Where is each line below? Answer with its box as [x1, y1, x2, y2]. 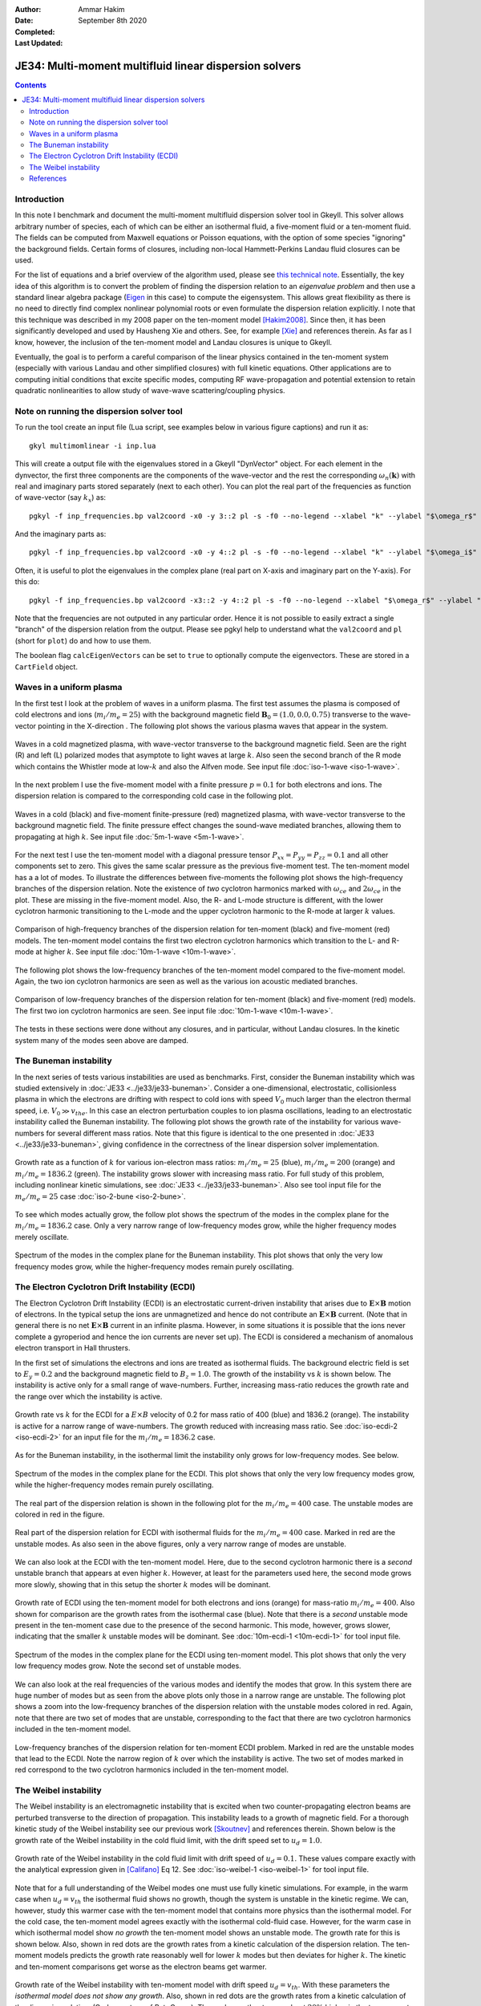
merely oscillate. [14, 1232, 70, 1241]
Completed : [14, 26, 55, 36]
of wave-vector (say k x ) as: [14, 493, 107, 505]
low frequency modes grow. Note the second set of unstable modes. [14, 1661, 242, 1671]
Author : [14, 5, 42, 14]
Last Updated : [14, 39, 63, 48]
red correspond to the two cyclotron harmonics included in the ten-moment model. [14, 1765, 289, 1775]
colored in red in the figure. [14, 1509, 105, 1519]
